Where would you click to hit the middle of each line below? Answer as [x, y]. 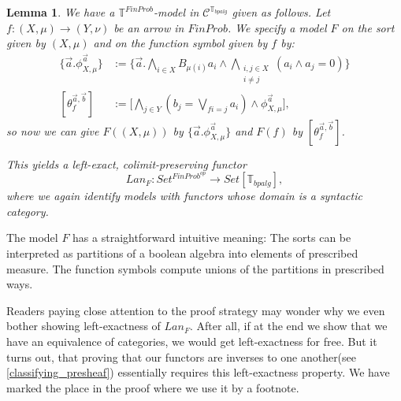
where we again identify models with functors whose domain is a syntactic [184, 196]
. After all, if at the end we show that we [289, 326]
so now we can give [53, 130]
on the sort [368, 27]
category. [28, 211]
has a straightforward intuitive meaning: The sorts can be [212, 238]
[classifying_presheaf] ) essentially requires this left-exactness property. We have [198, 372]
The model [32, 238]
